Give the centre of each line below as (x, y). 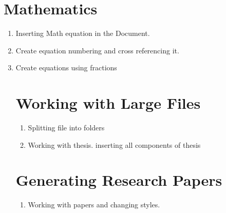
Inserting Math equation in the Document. (83, 33)
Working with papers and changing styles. (94, 205)
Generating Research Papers (119, 180)
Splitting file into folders (66, 128)
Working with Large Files (108, 103)
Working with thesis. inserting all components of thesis (114, 144)
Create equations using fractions (66, 67)
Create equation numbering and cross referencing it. (97, 50)
